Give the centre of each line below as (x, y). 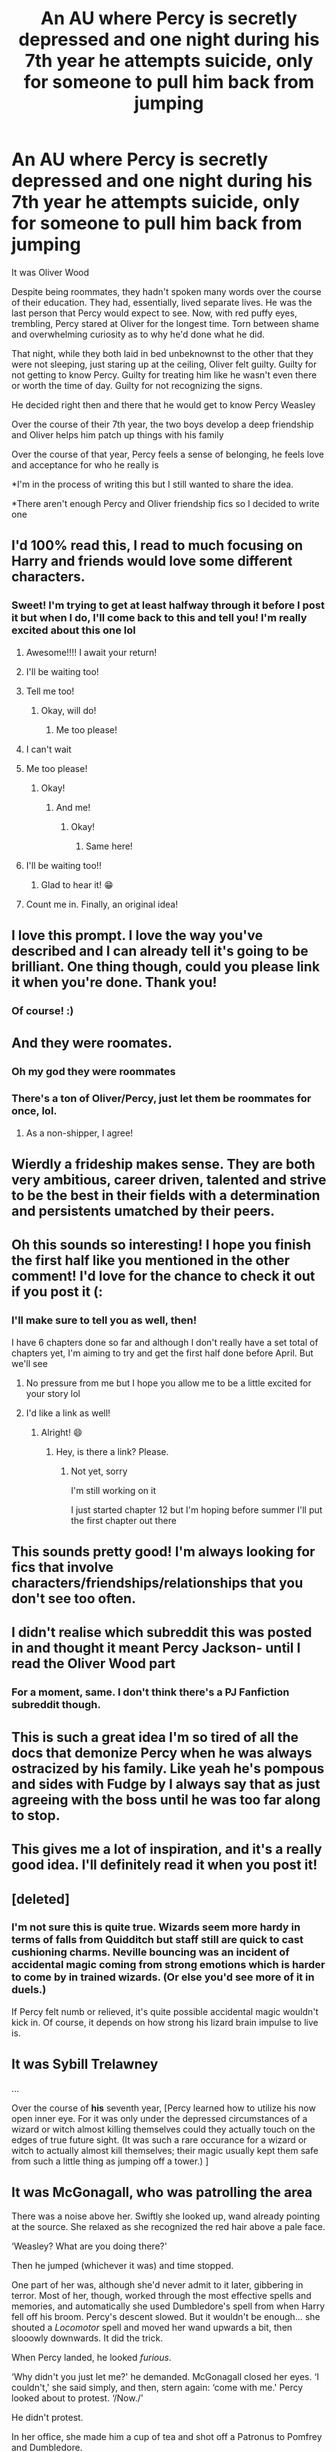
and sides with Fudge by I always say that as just (166, 1783)
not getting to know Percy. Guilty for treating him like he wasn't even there (164, 374)
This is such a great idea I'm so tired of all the (155, 1737)
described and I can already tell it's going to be (160, 951)
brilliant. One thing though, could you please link (166, 967)
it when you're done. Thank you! (114, 982)
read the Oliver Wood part (93, 1663)
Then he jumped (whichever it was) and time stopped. (122, 2266)
